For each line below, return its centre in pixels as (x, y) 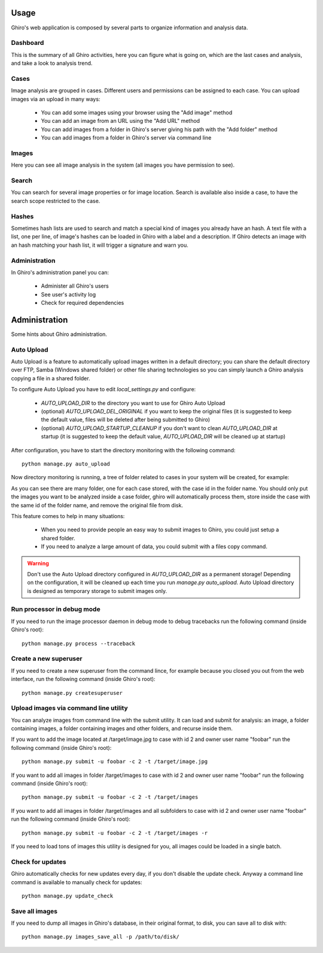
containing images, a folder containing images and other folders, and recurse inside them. (122, 728)
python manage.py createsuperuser (72, 693)
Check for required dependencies (83, 303)
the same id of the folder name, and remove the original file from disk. (97, 505)
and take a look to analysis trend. (52, 63)
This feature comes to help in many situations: (68, 516)
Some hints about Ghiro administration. (59, 334)
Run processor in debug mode (56, 609)
